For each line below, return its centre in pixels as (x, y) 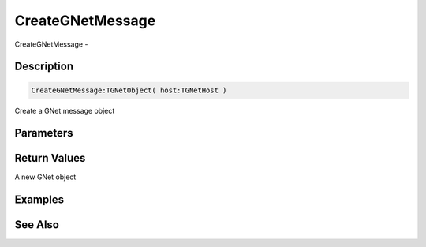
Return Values (50, 158)
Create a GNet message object (65, 110)
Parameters (44, 133)
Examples (39, 200)
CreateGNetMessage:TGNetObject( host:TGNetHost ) (129, 90)
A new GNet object (45, 177)
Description (44, 67)
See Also (37, 225)
